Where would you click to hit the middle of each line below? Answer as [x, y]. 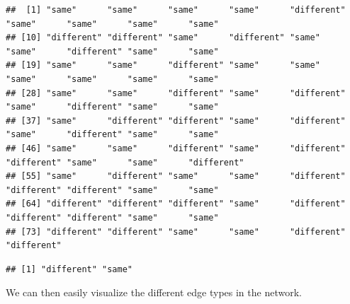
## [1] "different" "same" [69, 269]
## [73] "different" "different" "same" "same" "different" [176, 232]
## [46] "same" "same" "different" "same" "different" [176, 148]
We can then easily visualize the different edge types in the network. [154, 292]
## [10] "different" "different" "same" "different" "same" [163, 38]
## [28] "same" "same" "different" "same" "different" [176, 93]
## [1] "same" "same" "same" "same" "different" [176, 10]
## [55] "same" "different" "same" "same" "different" [176, 176]
